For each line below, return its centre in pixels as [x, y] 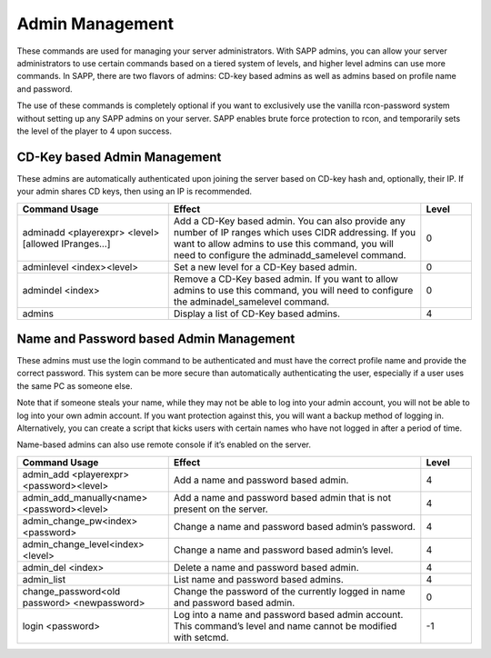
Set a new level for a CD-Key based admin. [265, 266]
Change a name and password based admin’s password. [294, 526]
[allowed [40, 244]
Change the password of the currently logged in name [289, 591]
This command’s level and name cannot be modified [285, 625]
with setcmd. [201, 637]
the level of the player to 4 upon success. [95, 131]
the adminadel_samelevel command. [251, 302]
